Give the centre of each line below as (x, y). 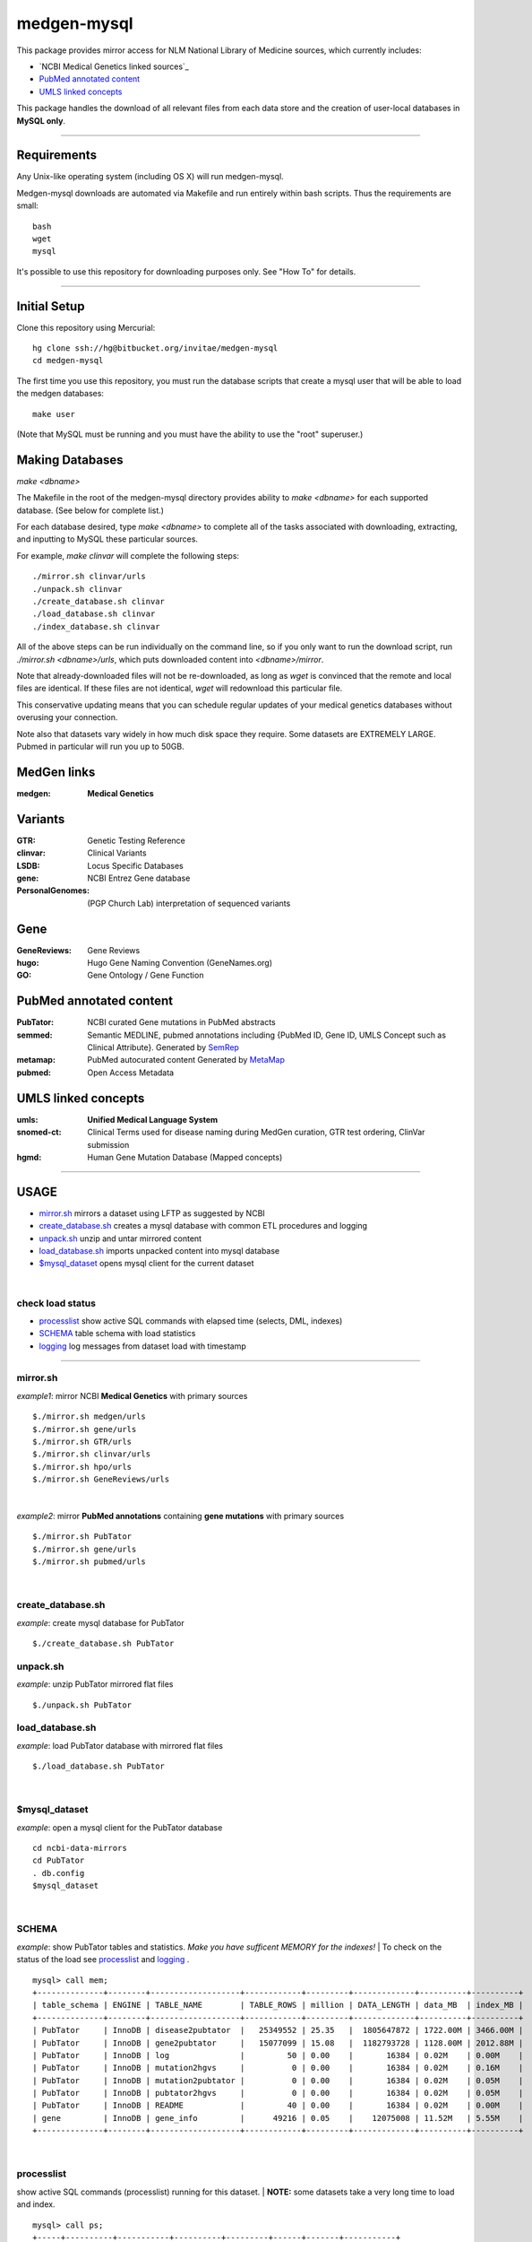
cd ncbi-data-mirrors (80, 1848)
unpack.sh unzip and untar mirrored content (120, 1238)
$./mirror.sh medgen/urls (90, 1416)
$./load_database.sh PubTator (99, 1766)
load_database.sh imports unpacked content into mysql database (159, 1251)
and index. (36, 2204)
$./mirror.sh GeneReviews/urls (101, 1479)
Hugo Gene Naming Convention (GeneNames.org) (180, 963)
